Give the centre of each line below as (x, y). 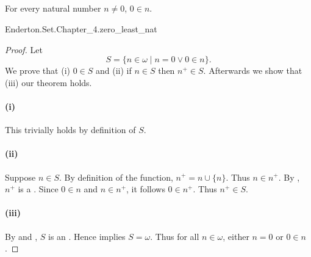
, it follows (146, 189)
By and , (21, 236)
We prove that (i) (38, 71)
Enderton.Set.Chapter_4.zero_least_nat (81, 28)
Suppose (20, 177)
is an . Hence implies (87, 236)
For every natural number (53, 8)
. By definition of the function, (116, 177)
